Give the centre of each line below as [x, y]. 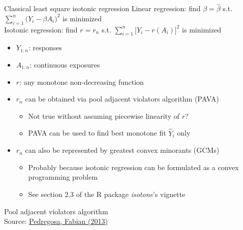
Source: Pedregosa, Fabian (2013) [56, 221]
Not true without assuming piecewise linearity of [104, 116]
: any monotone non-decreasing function [82, 81]
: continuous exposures [65, 64]
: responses [45, 47]
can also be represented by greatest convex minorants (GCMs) [122, 150]
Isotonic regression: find [41, 29]
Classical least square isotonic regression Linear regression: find [102, 8]
